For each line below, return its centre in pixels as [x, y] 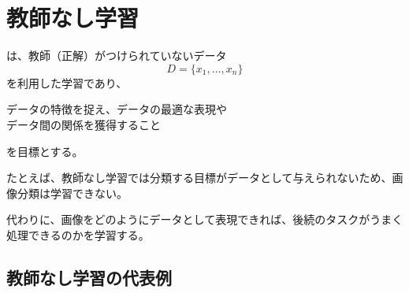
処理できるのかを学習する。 [78, 234]
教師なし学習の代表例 [89, 277]
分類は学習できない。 [72, 193]
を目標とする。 [45, 151]
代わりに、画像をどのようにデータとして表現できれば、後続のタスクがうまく [205, 219]
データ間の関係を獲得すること [84, 124]
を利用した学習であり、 [67, 82]
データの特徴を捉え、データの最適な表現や [117, 109]
